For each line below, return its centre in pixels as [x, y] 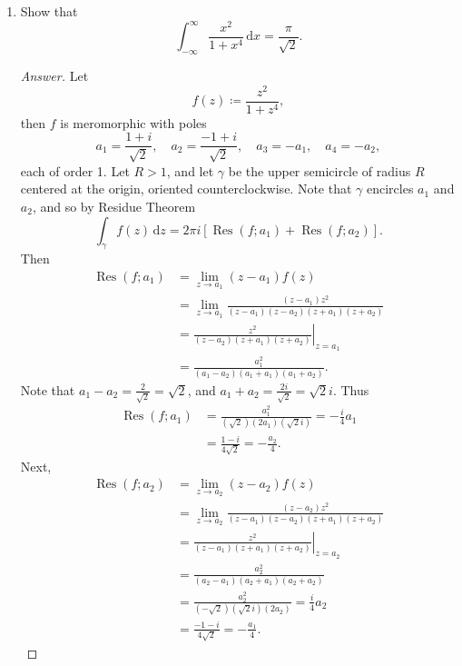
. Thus [351, 389]
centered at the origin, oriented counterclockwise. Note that [186, 189]
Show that [49, 11]
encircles [390, 189]
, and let [190, 170]
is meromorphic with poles [133, 122]
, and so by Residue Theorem [114, 206]
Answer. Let [54, 75]
